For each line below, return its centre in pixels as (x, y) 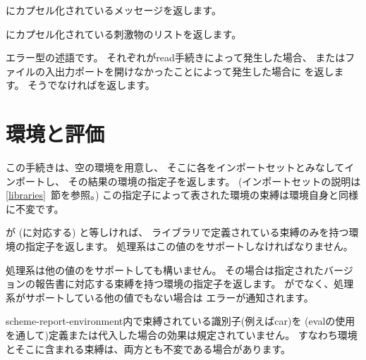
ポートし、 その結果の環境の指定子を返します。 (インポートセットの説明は (188, 181)
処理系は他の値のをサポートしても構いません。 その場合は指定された (165, 269)
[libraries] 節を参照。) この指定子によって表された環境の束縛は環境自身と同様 (182, 195)
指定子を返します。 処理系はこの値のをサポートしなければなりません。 (189, 246)
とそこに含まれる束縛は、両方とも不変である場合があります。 (148, 348)
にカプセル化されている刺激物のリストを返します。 (124, 33)
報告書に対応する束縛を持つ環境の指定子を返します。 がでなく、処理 (194, 284)
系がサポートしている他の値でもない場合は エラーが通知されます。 (160, 297)
